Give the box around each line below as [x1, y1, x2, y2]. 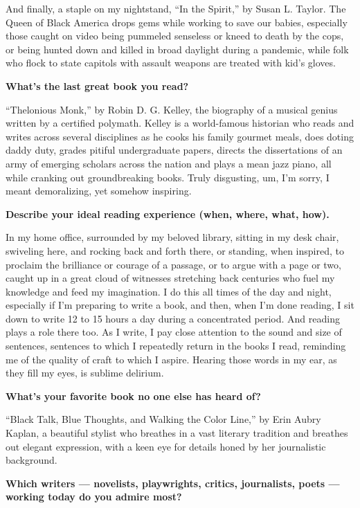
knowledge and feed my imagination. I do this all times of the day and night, [6, 284, 332, 298]
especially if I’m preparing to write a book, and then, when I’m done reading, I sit [6, 298, 354, 312]
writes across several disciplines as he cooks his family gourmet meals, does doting [6, 129, 354, 143]
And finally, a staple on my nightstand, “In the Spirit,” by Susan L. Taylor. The [6, 1, 346, 15]
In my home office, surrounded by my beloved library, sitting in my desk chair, [6, 230, 339, 244]
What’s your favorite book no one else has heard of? [6, 388, 261, 403]
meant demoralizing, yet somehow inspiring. [6, 183, 192, 198]
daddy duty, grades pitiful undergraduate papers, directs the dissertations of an [6, 143, 343, 157]
